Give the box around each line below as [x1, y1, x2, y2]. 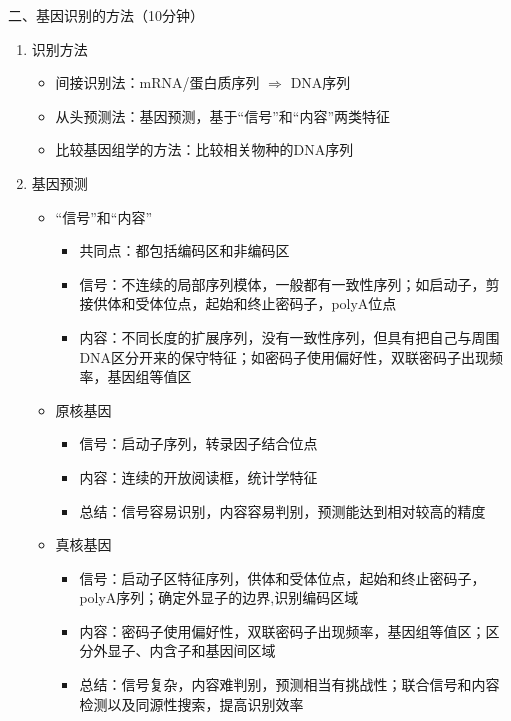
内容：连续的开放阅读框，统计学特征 [79, 466, 318, 487]
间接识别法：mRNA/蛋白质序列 [55, 72, 260, 93]
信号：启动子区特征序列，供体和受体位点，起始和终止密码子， [79, 567, 486, 588]
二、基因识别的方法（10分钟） [8, 5, 204, 25]
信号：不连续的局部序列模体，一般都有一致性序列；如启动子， [79, 273, 486, 294]
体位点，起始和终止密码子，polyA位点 [149, 293, 397, 314]
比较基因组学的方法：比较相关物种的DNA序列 [55, 139, 354, 160]
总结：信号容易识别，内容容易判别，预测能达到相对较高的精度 [79, 500, 486, 521]
